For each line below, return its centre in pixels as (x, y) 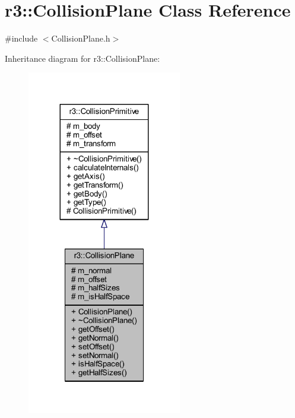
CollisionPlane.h (81, 38)
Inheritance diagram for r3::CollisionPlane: (83, 58)
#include (21, 38)
